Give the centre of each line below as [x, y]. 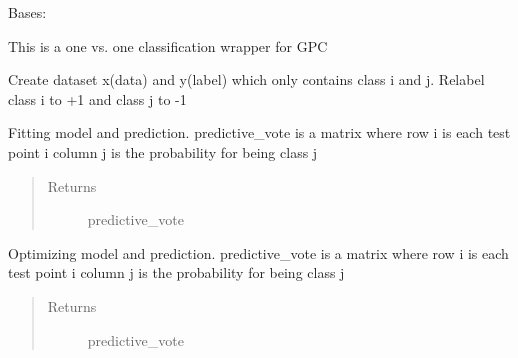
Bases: [27, 12]
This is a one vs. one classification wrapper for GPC [168, 45]
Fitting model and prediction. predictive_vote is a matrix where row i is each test [259, 132]
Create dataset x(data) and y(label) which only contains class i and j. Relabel [246, 79]
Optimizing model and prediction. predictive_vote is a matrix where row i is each [258, 252]
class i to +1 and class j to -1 [97, 98]
